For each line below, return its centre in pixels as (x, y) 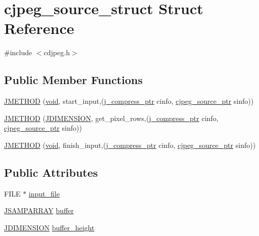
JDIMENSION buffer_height (49, 227)
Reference (39, 28)
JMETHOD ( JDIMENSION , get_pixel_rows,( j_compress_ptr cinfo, (111, 118)
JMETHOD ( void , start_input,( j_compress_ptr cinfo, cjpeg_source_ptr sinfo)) (129, 101)
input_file (44, 193)
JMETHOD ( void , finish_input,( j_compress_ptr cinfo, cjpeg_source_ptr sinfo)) (130, 145)
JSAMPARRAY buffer (39, 210)
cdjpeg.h (57, 52)
